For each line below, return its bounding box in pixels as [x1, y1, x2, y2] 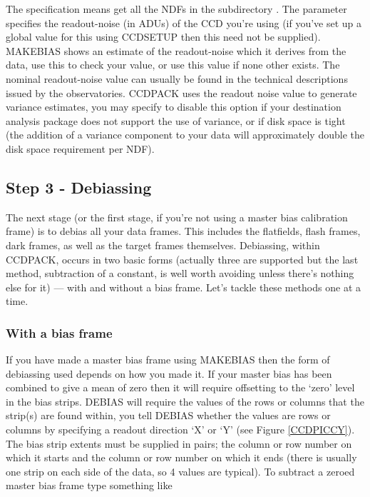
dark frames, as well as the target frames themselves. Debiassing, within [6, 237, 320, 252]
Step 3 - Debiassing [6, 176, 152, 198]
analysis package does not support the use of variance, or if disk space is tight [6, 113, 346, 128]
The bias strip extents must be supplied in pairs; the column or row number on [6, 436, 352, 451]
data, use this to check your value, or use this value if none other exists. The [6, 57, 340, 72]
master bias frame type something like [6, 478, 173, 493]
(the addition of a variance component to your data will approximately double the [6, 127, 364, 142]
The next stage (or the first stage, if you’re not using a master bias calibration [6, 209, 348, 224]
